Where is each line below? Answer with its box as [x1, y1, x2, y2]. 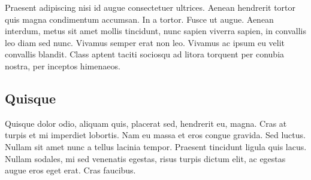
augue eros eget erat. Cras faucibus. [5, 164, 136, 176]
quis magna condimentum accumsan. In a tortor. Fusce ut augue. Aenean [5, 13, 274, 25]
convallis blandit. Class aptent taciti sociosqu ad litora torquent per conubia [5, 48, 285, 60]
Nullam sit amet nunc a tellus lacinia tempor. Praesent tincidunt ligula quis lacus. [5, 140, 307, 152]
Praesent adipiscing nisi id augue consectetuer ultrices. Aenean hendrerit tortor [5, 1, 296, 13]
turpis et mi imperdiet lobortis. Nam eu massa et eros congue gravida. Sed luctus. [5, 129, 306, 141]
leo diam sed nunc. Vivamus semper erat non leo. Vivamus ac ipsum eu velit [5, 36, 285, 48]
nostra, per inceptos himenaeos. [5, 59, 120, 72]
